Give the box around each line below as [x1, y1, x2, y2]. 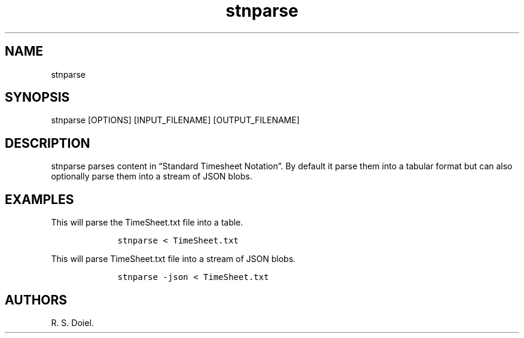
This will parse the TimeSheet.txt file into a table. [51, 217, 243, 228]
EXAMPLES [5, 191, 74, 207]
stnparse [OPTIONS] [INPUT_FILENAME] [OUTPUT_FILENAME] [51, 115, 300, 126]
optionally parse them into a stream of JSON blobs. [51, 171, 252, 182]
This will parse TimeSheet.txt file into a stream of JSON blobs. [51, 254, 296, 264]
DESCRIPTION [5, 135, 90, 151]
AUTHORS [5, 292, 68, 307]
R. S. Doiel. [51, 317, 94, 328]
